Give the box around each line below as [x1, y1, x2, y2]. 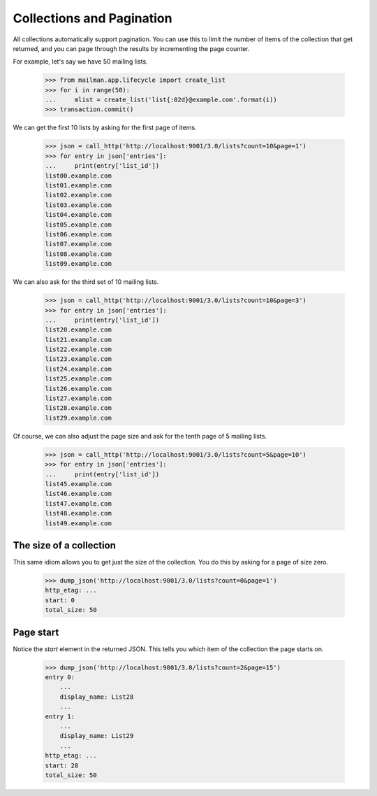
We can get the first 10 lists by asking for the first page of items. [13, 123, 197, 132]
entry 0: [45, 674, 75, 681]
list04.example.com [45, 211, 112, 219]
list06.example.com [45, 230, 112, 238]
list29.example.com [45, 413, 112, 422]
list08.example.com [45, 250, 112, 258]
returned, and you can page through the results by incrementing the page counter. [13, 44, 251, 52]
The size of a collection [13, 539, 117, 551]
